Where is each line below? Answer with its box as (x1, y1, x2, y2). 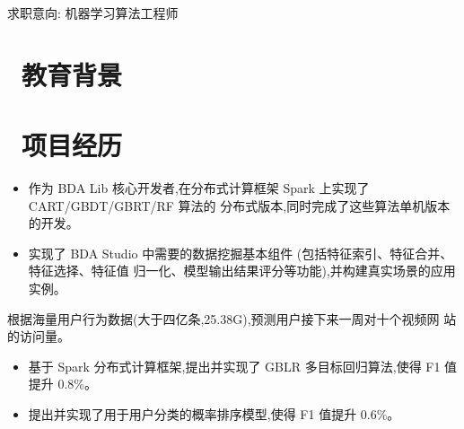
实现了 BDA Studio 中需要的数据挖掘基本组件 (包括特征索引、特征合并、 (28, 243, 453, 262)
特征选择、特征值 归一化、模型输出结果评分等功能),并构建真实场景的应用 (28, 261, 456, 280)
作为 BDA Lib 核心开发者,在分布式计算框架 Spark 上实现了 (28, 179, 370, 197)
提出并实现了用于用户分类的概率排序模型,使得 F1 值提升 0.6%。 (28, 405, 400, 424)
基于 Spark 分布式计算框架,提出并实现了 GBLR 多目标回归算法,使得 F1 (28, 356, 441, 375)
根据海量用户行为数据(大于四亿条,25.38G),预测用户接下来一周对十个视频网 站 (7, 309, 457, 328)
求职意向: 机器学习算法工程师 (7, 4, 179, 22)
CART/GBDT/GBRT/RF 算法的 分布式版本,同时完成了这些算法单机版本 (28, 196, 451, 214)
